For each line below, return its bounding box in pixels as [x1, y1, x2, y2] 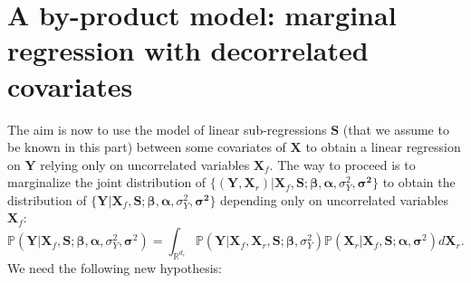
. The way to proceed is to [269, 155, 416, 174]
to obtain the [382, 173, 456, 192]
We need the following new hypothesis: [7, 258, 222, 277]
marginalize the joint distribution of [7, 173, 207, 192]
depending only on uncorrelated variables [220, 190, 448, 209]
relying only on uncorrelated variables [40, 155, 250, 174]
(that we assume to [342, 119, 449, 138]
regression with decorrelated [7, 32, 369, 69]
